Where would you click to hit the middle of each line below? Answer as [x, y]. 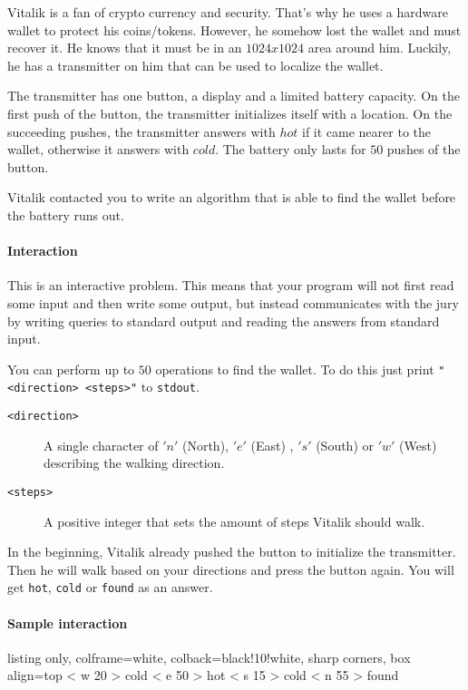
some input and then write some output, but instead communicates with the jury [233, 302]
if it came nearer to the [366, 131]
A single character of [101, 445]
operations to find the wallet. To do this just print [295, 369]
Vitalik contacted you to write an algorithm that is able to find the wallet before [232, 197]
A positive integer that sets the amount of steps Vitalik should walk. [234, 521]
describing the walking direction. [134, 463]
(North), [205, 445]
